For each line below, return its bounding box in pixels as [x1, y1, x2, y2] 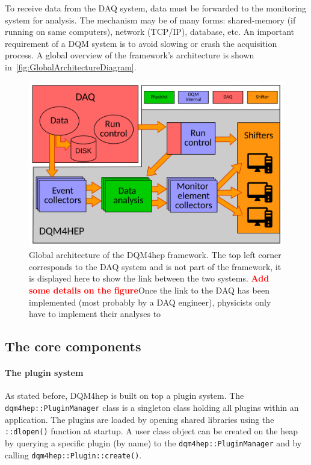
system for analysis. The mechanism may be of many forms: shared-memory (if [5, 13, 296, 26]
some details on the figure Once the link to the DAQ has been [29, 284, 269, 297]
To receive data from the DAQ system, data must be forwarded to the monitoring [5, 2, 307, 14]
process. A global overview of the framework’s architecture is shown [5, 49, 254, 61]
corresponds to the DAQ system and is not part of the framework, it [29, 260, 282, 273]
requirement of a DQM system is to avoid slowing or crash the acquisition [5, 37, 277, 49]
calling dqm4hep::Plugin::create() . [5, 448, 142, 461]
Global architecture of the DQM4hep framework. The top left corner [29, 248, 282, 261]
